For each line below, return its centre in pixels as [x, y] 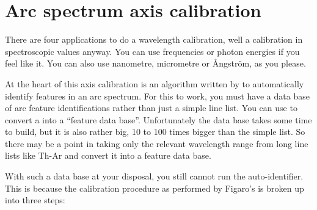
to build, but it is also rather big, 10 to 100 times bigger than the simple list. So [155, 132]
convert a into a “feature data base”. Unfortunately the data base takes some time [158, 119]
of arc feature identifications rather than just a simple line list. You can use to [151, 108]
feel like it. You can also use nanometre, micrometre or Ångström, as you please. [155, 63]
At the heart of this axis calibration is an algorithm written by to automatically [155, 83]
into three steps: [35, 200]
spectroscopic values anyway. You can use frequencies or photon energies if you [152, 51]
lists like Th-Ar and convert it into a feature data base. [108, 155]
